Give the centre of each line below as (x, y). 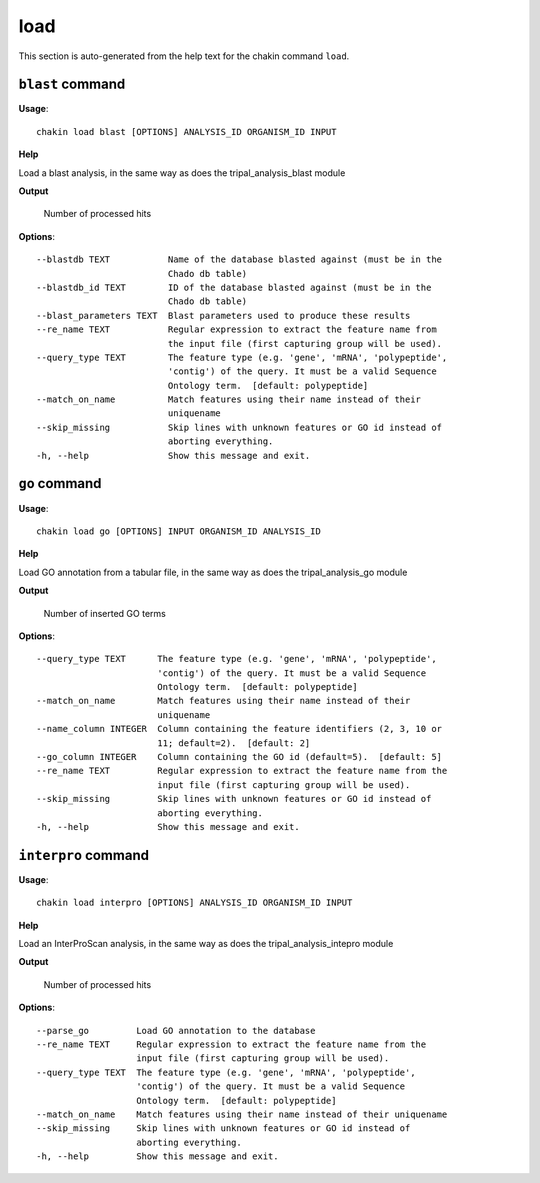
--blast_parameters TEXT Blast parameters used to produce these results (223, 315)
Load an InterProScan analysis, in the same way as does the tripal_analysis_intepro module (206, 944)
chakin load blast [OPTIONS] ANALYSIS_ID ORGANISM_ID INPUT (186, 131)
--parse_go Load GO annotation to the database (176, 1030)
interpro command (84, 855)
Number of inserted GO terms (105, 613)
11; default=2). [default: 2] (233, 743)
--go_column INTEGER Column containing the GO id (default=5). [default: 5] (239, 757)
